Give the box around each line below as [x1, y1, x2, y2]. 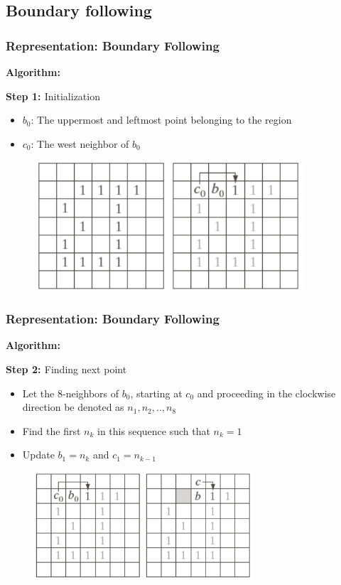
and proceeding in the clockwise [197, 385, 336, 400]
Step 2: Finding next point [6, 362, 127, 377]
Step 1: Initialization [6, 88, 100, 103]
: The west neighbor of [31, 136, 129, 151]
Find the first [22, 423, 81, 438]
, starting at [130, 385, 183, 400]
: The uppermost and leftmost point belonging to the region [31, 112, 292, 127]
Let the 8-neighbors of [22, 385, 119, 400]
